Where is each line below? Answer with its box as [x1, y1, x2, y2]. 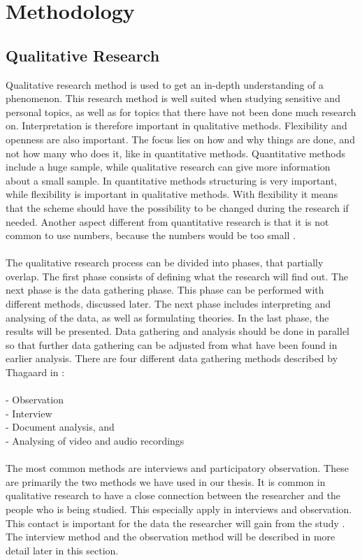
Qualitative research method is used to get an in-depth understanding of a [6, 77, 324, 92]
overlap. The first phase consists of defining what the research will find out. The [6, 268, 349, 283]
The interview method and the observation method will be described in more [6, 529, 335, 544]
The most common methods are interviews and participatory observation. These [6, 461, 349, 475]
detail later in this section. [6, 543, 119, 557]
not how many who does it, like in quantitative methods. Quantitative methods [6, 145, 345, 160]
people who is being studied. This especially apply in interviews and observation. [6, 501, 352, 516]
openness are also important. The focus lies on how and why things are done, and [6, 131, 355, 146]
